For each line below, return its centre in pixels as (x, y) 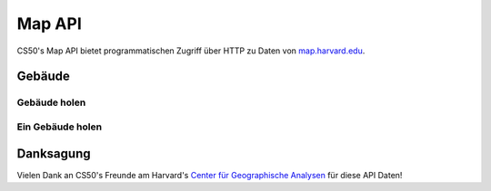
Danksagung (54, 153)
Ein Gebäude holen (60, 127)
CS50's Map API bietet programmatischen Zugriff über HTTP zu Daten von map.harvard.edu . (191, 51)
